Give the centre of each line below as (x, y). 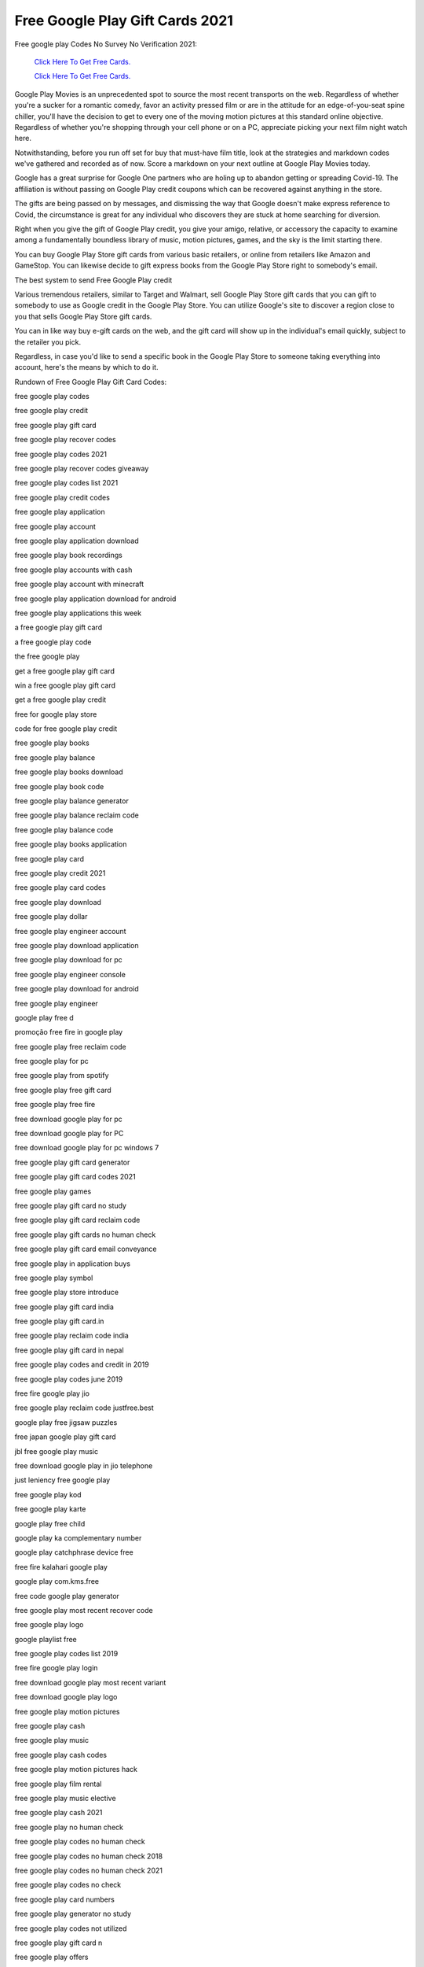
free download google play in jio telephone (84, 1466)
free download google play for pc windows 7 (87, 1148)
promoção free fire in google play (69, 1032)
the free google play (47, 656)
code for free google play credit (66, 729)
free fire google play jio (52, 1393)
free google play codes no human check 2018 (89, 1856)
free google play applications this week (78, 613)
